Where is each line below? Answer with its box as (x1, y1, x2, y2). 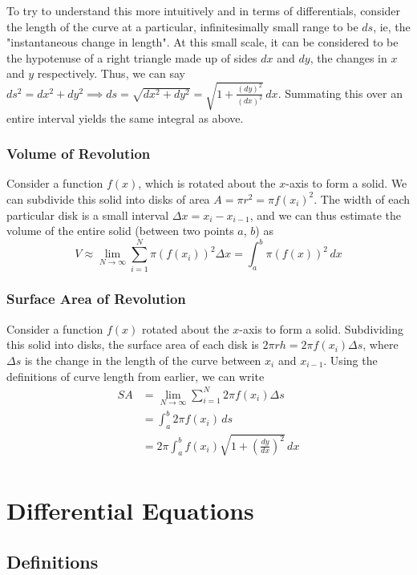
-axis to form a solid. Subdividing (239, 320, 404, 337)
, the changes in (310, 49, 387, 66)
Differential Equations (6, 494, 254, 526)
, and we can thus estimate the (249, 206, 402, 223)
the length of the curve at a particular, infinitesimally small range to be (6, 18, 358, 34)
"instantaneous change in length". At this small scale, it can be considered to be (6, 34, 399, 51)
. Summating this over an (277, 84, 403, 101)
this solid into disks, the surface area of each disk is (6, 336, 259, 353)
